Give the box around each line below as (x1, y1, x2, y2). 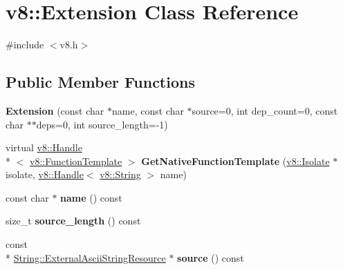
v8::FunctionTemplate (30, 153, 122, 168)
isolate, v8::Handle (6, 167, 84, 182)
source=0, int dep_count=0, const (192, 103, 338, 117)
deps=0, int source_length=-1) (36, 117, 168, 131)
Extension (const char (6, 103, 104, 117)
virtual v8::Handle (6, 140, 82, 155)
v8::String (100, 167, 141, 182)
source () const (177, 250, 244, 264)
